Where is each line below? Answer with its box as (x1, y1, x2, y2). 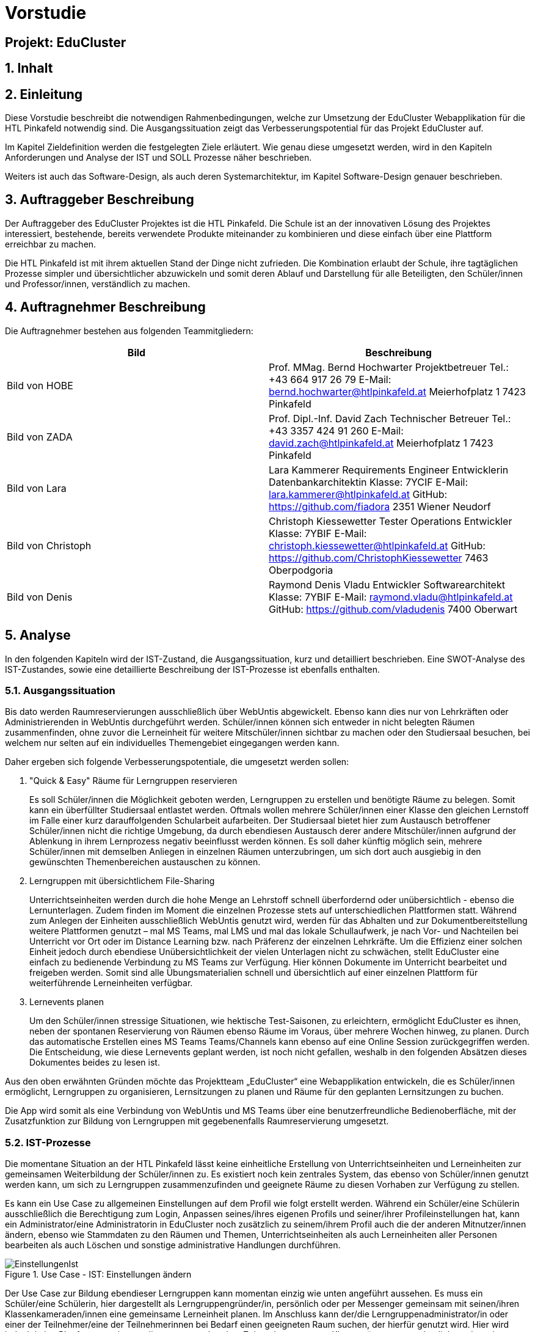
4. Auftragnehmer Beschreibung (5, 299, 206, 315)
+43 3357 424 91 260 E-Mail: (269, 424, 404, 437)
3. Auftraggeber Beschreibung (5, 192, 194, 208)
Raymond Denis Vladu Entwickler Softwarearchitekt (269, 578, 505, 591)
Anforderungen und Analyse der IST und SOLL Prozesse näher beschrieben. (5, 152, 312, 163)
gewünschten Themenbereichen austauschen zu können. (29, 857, 261, 868)
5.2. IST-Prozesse (5, 1136, 91, 1149)
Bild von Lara (7, 481, 67, 494)
